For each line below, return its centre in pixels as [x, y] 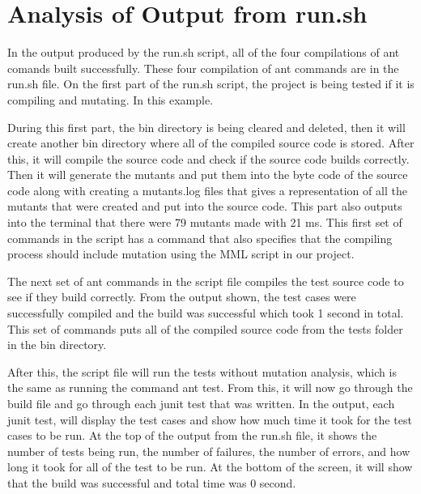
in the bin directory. [57, 345]
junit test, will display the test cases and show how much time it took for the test [210, 419]
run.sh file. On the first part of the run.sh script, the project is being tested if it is [211, 84]
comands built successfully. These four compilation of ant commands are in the [203, 68]
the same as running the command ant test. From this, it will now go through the [210, 388]
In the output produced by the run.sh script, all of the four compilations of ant [204, 52]
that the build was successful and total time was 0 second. [152, 482]
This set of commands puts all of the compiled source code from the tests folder [205, 328]
